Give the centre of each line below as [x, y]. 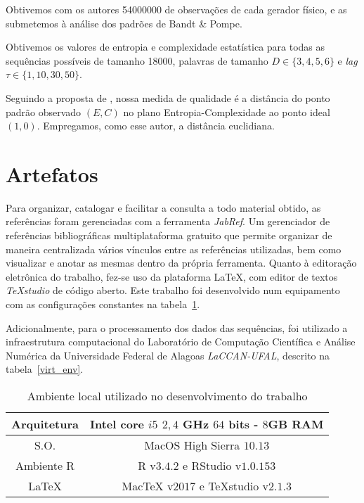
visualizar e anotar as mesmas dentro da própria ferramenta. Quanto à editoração [181, 263]
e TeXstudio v [234, 486]
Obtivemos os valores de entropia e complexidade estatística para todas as [165, 47]
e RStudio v [212, 465]
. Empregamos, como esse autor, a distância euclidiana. [156, 126]
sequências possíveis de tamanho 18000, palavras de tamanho [137, 60]
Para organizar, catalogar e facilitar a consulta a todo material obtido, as [163, 207]
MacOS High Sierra [192, 445]
